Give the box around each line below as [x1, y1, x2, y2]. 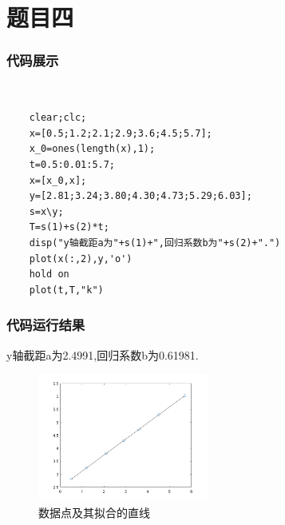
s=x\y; [29, 205, 64, 217]
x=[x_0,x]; [29, 174, 87, 186]
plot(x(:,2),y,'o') [29, 253, 133, 264]
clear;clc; [29, 112, 87, 124]
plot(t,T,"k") [29, 284, 104, 296]
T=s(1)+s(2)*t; [29, 221, 109, 233]
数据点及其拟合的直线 [38, 503, 150, 520]
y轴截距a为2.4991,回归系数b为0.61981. [6, 346, 199, 363]
